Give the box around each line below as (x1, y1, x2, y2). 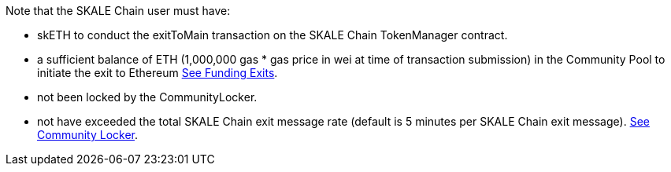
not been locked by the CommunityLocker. (37, 90, 258, 104)
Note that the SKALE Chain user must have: (6, 4, 231, 17)
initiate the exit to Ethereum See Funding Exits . (37, 66, 278, 79)
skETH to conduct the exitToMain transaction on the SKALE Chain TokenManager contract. (37, 28, 508, 42)
